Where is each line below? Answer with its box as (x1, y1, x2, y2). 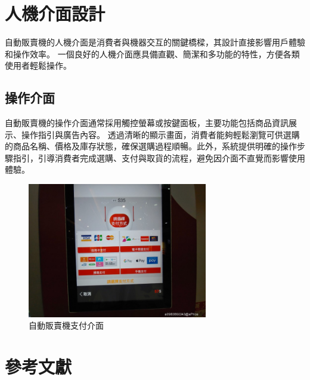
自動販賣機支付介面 (29, 319, 104, 332)
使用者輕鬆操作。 (5, 59, 72, 72)
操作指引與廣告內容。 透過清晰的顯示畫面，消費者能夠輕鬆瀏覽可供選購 (21, 128, 300, 140)
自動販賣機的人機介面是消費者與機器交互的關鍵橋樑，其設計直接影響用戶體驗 (5, 36, 305, 48)
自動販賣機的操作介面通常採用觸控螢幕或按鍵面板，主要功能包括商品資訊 (5, 117, 289, 129)
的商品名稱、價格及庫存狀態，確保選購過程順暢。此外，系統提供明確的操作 (5, 140, 297, 152)
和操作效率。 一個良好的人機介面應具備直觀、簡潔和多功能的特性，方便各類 (5, 47, 300, 60)
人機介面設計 (5, 1, 106, 26)
